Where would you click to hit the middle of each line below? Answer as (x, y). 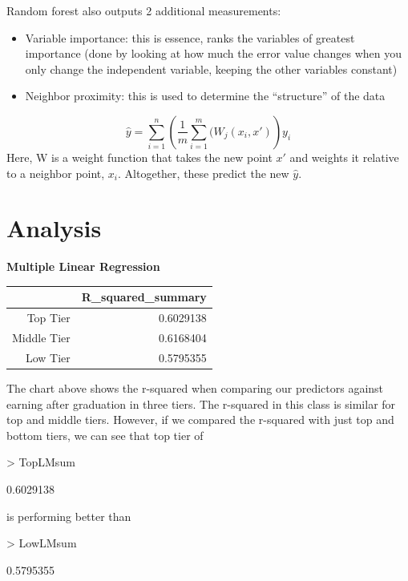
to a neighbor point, (56, 173)
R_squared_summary (144, 297)
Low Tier (48, 357)
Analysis (54, 228)
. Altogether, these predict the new (204, 173)
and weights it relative (344, 157)
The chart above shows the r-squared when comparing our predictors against (195, 388)
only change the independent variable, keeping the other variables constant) (211, 69)
